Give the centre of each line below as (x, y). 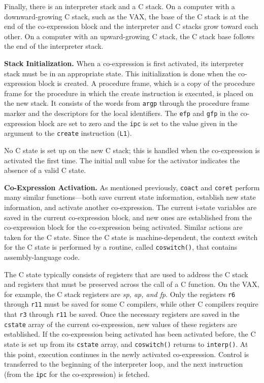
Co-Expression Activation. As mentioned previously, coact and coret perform (132, 187)
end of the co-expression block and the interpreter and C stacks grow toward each (131, 26)
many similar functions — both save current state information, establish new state (130, 197)
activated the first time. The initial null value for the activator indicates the (122, 160)
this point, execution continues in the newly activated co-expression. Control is (127, 354)
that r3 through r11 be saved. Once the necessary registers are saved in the (122, 314)
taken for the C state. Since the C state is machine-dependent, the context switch (131, 237)
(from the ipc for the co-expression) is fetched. (77, 374)
